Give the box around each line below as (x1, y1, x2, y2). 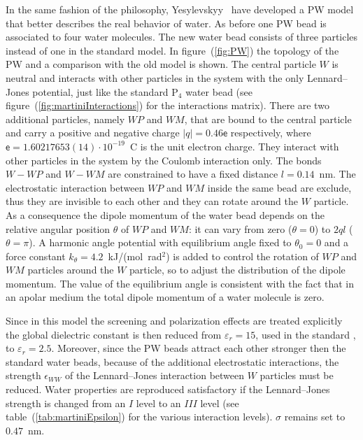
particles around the (27, 262, 114, 277)
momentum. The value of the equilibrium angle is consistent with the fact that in (6, 276, 355, 290)
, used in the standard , (255, 327, 356, 341)
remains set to (284, 409, 346, 424)
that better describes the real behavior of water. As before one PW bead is (6, 15, 327, 30)
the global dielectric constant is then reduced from (6, 327, 222, 341)
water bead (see (185, 84, 252, 99)
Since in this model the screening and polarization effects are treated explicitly (6, 313, 343, 328)
